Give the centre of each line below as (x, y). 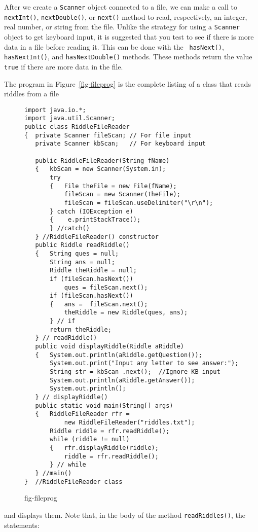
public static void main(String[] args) (104, 405)
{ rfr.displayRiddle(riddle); (104, 448)
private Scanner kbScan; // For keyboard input (120, 144)
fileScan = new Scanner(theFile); (122, 194)
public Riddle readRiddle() (82, 245)
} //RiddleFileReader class (73, 482)
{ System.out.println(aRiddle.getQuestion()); (119, 355)
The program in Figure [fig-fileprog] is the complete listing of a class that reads (127, 83)
